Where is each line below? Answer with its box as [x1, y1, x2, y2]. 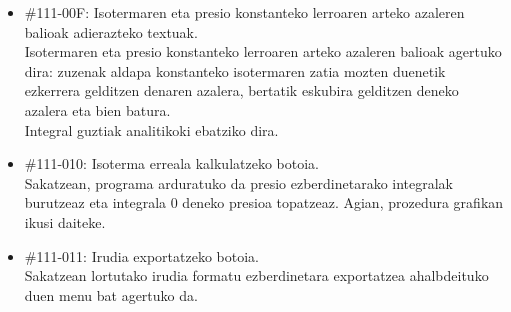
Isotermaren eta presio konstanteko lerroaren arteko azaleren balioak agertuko [24, 41, 502, 62]
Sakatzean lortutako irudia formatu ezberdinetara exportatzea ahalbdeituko [24, 265, 489, 286]
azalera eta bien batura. [24, 99, 171, 120]
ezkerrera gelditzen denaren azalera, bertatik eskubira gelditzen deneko [24, 80, 459, 101]
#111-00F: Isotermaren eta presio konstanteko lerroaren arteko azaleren [24, 2, 465, 22]
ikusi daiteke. [24, 211, 106, 232]
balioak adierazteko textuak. [24, 21, 198, 42]
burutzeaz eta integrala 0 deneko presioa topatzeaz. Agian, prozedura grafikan [24, 192, 504, 213]
